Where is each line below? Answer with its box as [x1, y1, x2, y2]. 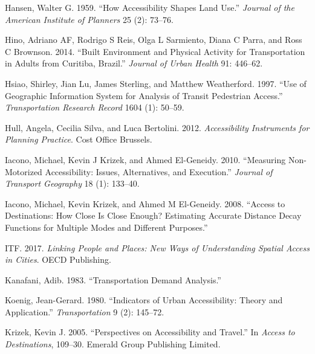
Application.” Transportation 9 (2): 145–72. [5, 305, 164, 318]
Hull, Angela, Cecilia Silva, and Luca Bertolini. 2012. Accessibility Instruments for [5, 121, 310, 134]
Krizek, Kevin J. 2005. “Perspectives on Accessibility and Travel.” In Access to [5, 326, 295, 338]
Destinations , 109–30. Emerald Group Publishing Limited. [5, 338, 221, 350]
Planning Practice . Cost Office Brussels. [5, 133, 152, 146]
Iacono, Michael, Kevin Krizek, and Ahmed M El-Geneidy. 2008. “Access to [5, 197, 285, 210]
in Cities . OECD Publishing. [5, 253, 111, 266]
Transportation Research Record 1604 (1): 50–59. [5, 101, 184, 114]
